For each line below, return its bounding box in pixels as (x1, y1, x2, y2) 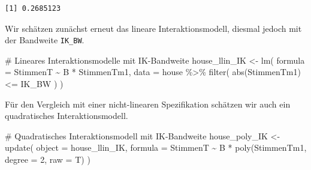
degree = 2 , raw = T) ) (5, 153, 90, 165)
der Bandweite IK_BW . (5, 34, 84, 46)
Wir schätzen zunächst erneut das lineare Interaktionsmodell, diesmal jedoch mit (5, 22, 302, 34)
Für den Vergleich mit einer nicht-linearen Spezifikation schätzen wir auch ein (5, 97, 291, 110)
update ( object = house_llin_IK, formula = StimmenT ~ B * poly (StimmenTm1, (5, 141, 307, 154)
